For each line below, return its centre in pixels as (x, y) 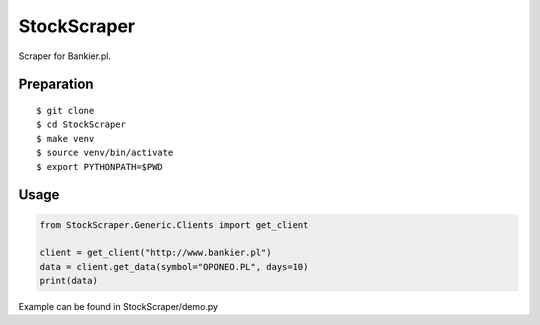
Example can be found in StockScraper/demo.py (118, 307)
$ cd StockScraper (81, 124)
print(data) (69, 281)
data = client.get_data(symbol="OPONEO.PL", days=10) (174, 266)
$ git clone (65, 110)
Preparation (56, 84)
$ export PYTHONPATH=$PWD (100, 166)
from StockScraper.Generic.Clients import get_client (174, 224)
